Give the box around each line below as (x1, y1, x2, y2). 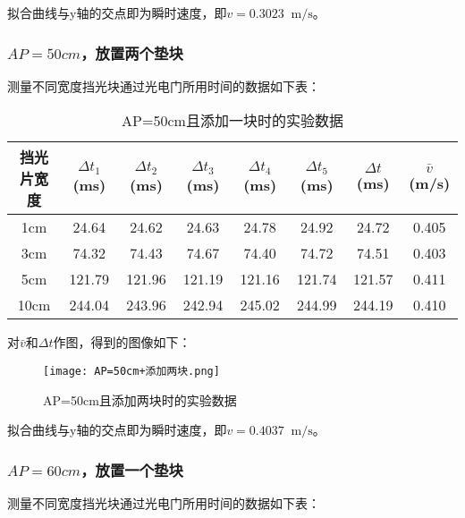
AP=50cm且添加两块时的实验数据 (43, 390, 237, 409)
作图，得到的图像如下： (53, 333, 191, 352)
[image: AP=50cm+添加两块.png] (43, 365, 220, 378)
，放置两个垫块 (80, 41, 183, 64)
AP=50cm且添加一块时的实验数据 (122, 110, 343, 132)
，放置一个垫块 (80, 458, 183, 480)
